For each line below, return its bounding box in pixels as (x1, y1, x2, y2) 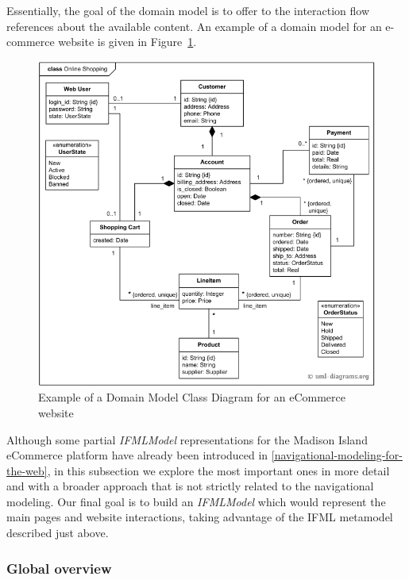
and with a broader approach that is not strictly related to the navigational (6, 478, 374, 494)
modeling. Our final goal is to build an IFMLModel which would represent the (6, 493, 386, 509)
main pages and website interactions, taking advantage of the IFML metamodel (6, 509, 393, 525)
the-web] (6, 462, 48, 478)
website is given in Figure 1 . (58, 33, 197, 50)
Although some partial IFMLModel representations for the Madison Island (6, 431, 368, 447)
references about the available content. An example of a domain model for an (6, 17, 382, 34)
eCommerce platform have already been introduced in (6, 447, 268, 463)
